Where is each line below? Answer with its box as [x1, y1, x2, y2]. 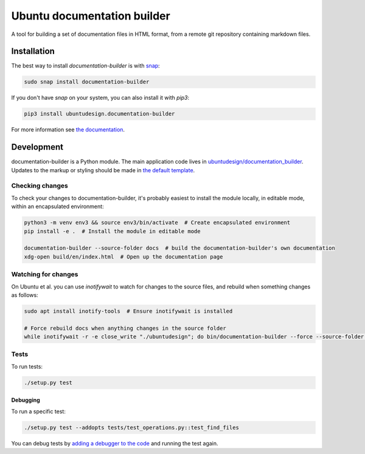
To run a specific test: [11, 408, 66, 415]
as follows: [11, 291, 39, 298]
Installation [11, 46, 55, 57]
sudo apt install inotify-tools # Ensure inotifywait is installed [24, 307, 233, 315]
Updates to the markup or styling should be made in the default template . [11, 166, 195, 173]
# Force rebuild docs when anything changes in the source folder [24, 324, 226, 332]
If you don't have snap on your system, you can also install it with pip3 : [11, 94, 190, 102]
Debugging [11, 396, 41, 404]
